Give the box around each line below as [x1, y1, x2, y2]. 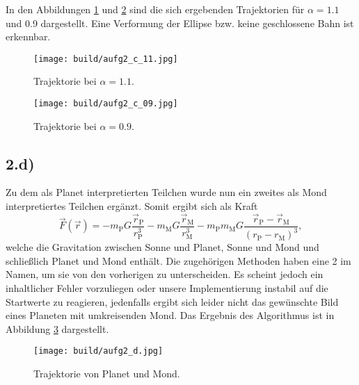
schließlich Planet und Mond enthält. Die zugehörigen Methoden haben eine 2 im [6, 253, 351, 268]
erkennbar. [6, 29, 51, 44]
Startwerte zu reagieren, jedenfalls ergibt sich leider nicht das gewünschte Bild [6, 294, 339, 309]
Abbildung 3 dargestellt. [6, 321, 109, 336]
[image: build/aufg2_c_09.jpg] [33, 99, 178, 109]
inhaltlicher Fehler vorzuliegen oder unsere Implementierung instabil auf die [6, 281, 328, 295]
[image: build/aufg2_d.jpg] [33, 346, 163, 357]
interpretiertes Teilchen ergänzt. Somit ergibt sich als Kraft [6, 199, 258, 213]
